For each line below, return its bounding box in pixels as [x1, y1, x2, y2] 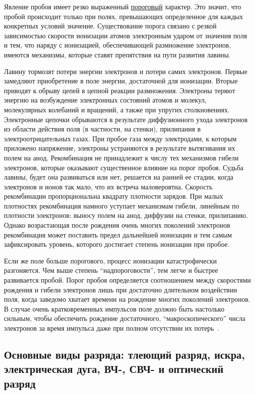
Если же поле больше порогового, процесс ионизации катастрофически [4, 255, 217, 265]
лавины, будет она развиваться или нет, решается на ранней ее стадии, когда [4, 172, 233, 182]
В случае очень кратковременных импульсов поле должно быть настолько [4, 303, 225, 314]
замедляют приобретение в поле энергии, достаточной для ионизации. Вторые [4, 76, 238, 86]
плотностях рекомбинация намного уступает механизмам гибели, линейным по [4, 200, 239, 210]
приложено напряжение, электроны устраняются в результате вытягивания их [4, 143, 235, 153]
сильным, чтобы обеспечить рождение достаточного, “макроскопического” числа [4, 313, 246, 323]
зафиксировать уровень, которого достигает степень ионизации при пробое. [4, 239, 229, 249]
